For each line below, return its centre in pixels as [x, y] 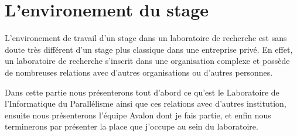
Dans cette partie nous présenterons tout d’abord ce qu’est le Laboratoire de [142, 92]
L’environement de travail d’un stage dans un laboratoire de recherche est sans [146, 38]
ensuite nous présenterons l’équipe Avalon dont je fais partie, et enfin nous [138, 115]
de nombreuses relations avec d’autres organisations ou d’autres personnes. [139, 72]
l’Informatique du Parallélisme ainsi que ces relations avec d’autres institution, [146, 103]
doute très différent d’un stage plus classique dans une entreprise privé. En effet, [149, 49]
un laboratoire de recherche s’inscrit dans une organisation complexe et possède [147, 61]
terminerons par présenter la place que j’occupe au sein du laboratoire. [132, 126]
